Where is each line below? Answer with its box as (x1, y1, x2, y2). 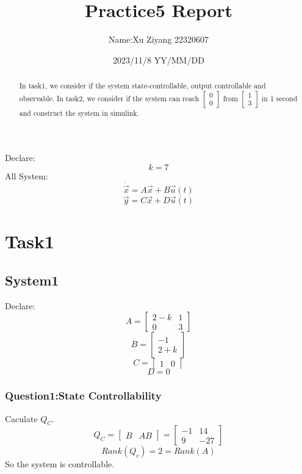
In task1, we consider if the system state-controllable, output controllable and (19, 81, 266, 91)
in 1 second (262, 93, 298, 103)
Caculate (5, 412, 38, 425)
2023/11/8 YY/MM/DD (113, 53, 204, 66)
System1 (5, 271, 59, 290)
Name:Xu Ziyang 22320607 (108, 33, 209, 46)
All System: (5, 170, 48, 182)
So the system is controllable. (5, 458, 115, 470)
